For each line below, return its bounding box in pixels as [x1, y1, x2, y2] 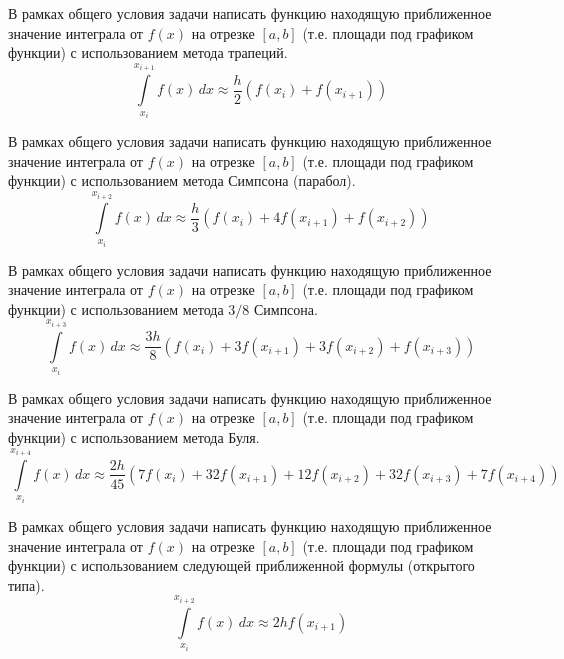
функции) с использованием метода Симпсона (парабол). [8, 170, 356, 191]
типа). [8, 574, 45, 595]
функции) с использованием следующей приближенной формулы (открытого [8, 555, 475, 576]
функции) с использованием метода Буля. [8, 426, 260, 447]
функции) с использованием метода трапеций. [8, 42, 288, 63]
